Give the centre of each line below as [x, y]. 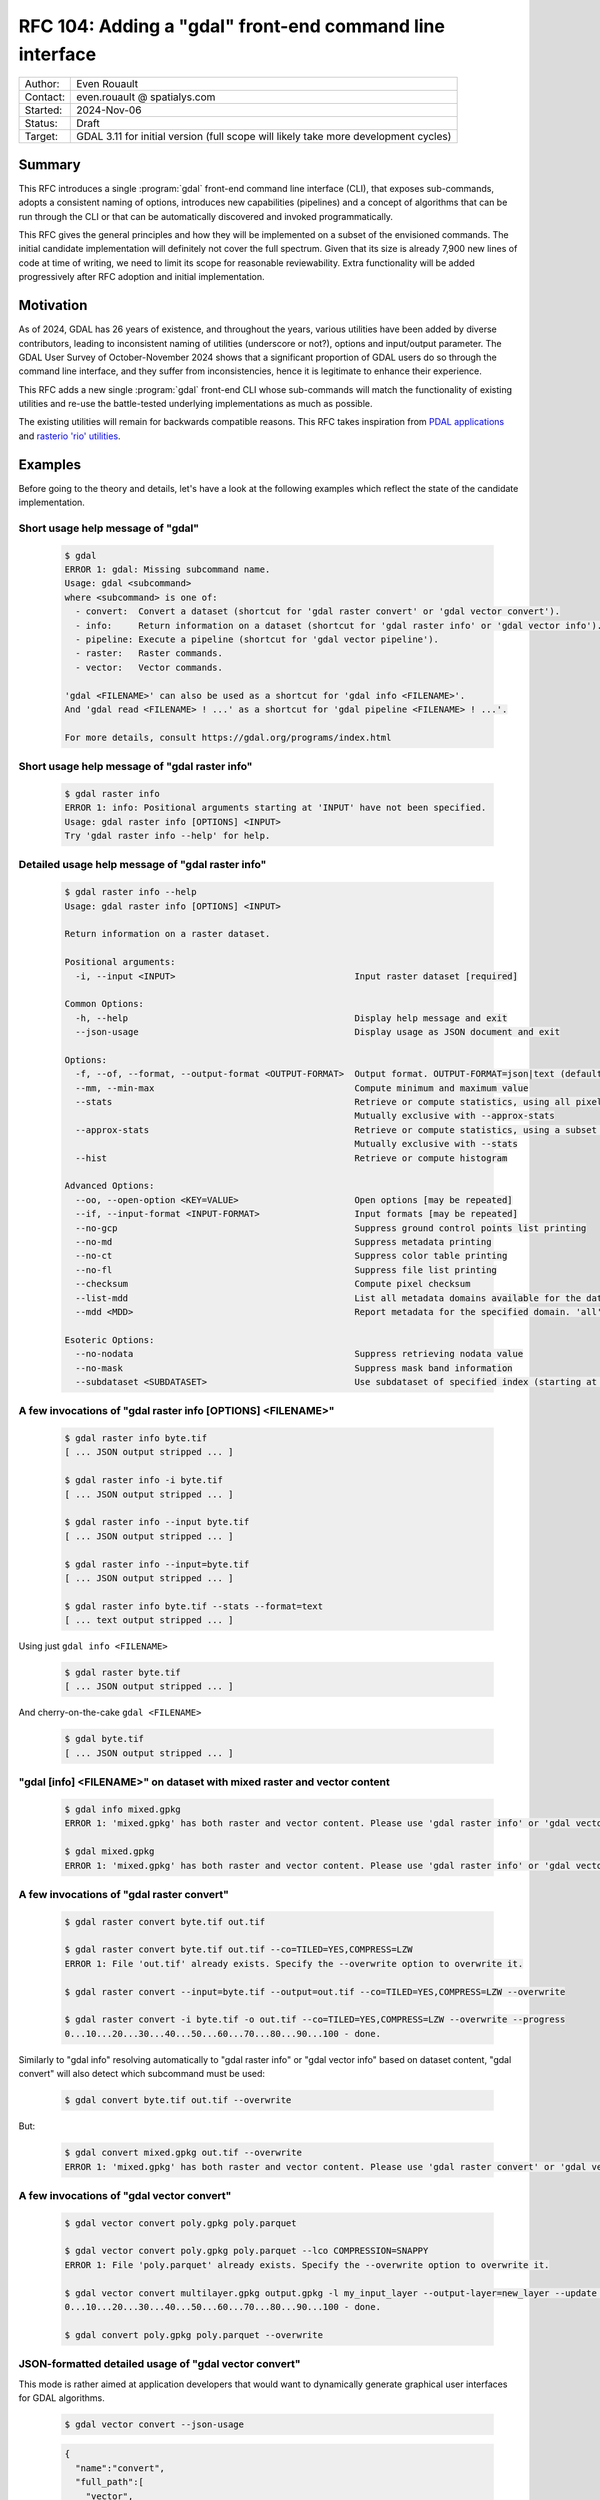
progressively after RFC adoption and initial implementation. [141, 277]
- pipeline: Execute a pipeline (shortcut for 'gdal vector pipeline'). [257, 639]
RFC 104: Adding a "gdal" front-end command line [231, 26]
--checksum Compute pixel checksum [273, 1284]
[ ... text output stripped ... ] [149, 1620]
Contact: [44, 97]
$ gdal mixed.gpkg [109, 1851]
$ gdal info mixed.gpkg [123, 1809]
